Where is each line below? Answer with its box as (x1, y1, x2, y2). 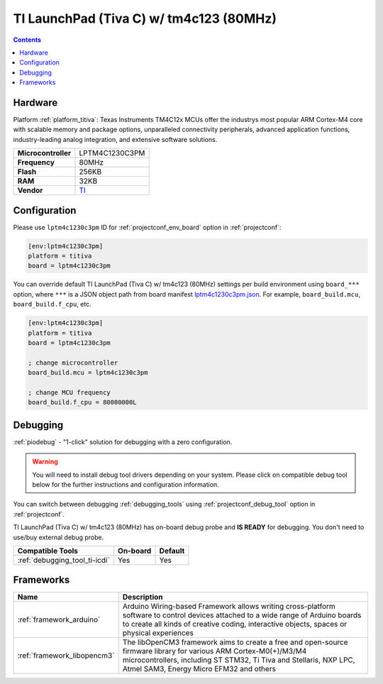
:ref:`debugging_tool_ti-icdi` (17, 555, 110, 565)
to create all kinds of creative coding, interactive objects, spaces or (122, 619, 348, 629)
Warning (32, 458, 58, 466)
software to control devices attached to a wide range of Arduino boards (122, 610, 362, 620)
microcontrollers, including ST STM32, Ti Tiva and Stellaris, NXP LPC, (122, 655, 355, 665)
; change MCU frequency (28, 388, 111, 397)
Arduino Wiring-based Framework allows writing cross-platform (122, 602, 336, 612)
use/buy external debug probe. (13, 533, 104, 541)
